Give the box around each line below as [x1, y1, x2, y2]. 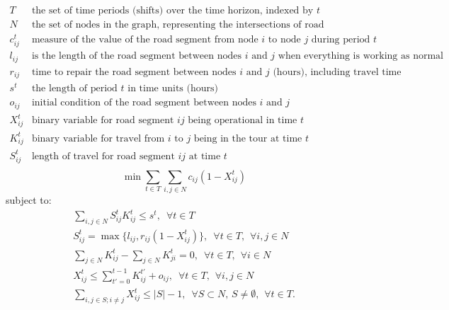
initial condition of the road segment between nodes [31, 98, 256, 108]
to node [268, 35, 301, 45]
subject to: [6, 193, 52, 207]
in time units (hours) [127, 84, 218, 94]
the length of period [31, 84, 118, 94]
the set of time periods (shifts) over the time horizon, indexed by [31, 6, 314, 16]
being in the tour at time [193, 133, 302, 144]
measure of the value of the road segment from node [31, 35, 258, 45]
